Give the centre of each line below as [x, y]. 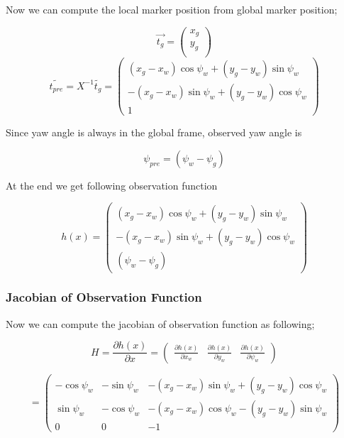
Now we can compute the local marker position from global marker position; [172, 9]
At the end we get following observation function [112, 185]
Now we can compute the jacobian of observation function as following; [160, 323]
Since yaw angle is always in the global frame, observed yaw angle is [154, 132]
